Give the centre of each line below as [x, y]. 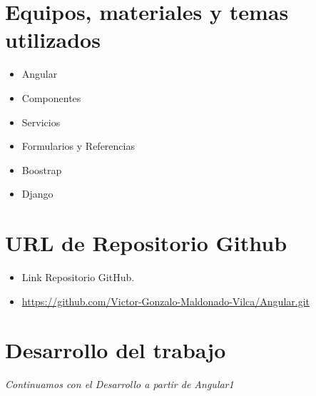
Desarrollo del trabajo [116, 350]
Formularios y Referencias [78, 146]
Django [37, 194]
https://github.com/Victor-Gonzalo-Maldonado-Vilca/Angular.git [166, 301]
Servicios [41, 122]
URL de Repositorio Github [146, 243]
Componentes [51, 97]
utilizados [53, 40]
